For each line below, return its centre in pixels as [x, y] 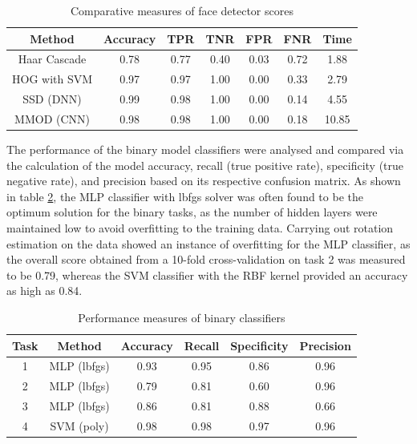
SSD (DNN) [52, 99]
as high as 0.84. [45, 291]
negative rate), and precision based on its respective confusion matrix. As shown [204, 181]
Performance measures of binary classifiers [182, 317]
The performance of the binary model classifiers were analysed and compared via [205, 149]
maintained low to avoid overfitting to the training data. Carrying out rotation [200, 228]
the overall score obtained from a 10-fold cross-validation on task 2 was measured [206, 259]
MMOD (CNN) [52, 118]
